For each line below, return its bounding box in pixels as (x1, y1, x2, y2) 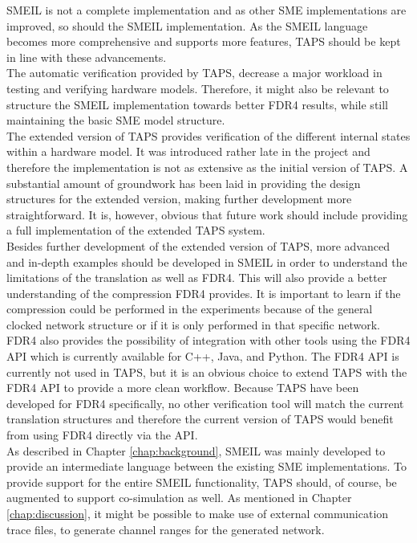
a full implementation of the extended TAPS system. (6, 222, 265, 239)
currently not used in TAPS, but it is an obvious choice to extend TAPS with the (6, 363, 407, 380)
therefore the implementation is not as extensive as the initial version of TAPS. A (6, 158, 408, 175)
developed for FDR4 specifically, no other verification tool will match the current (6, 394, 404, 411)
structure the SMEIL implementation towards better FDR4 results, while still (6, 96, 388, 112)
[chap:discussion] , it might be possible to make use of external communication (6, 505, 389, 521)
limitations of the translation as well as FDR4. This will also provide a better (6, 269, 387, 286)
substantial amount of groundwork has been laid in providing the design (6, 174, 361, 191)
